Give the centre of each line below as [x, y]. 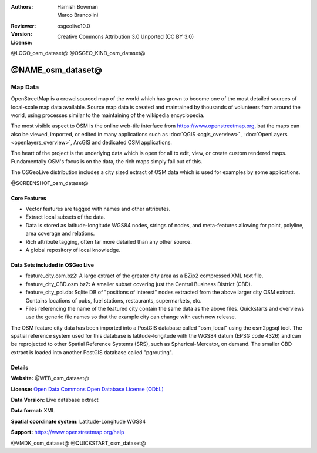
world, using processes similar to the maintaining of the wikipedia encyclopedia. [108, 115]
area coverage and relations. [60, 234]
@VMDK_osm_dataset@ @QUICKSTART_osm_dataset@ [78, 443]
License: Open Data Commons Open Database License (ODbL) [87, 389]
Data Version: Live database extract [55, 400]
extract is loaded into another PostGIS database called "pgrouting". [92, 352]
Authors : [22, 7]
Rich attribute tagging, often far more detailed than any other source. [109, 241]
